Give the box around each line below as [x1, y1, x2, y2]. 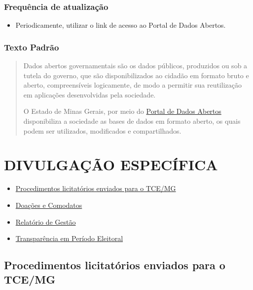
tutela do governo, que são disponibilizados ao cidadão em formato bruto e [23, 70, 249, 80]
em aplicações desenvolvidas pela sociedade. [23, 89, 156, 99]
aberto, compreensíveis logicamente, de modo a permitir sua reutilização [23, 80, 242, 90]
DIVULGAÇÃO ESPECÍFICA [4, 154, 218, 175]
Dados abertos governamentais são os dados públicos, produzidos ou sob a [23, 60, 248, 71]
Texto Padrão [4, 41, 59, 53]
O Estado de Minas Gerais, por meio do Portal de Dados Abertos [23, 106, 221, 116]
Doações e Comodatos [15, 199, 82, 210]
